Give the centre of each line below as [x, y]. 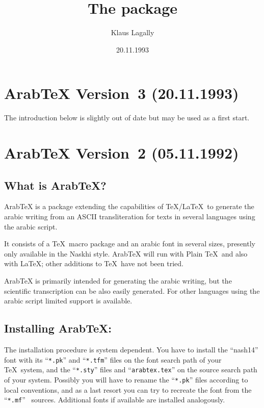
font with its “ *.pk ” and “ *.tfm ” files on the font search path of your [113, 359]
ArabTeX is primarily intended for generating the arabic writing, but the [118, 280]
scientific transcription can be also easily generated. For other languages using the [132, 290]
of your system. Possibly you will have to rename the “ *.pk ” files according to [126, 379]
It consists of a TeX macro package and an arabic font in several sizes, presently [130, 244]
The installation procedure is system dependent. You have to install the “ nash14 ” [131, 349]
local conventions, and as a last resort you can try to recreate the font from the [128, 389]
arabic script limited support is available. [68, 301]
